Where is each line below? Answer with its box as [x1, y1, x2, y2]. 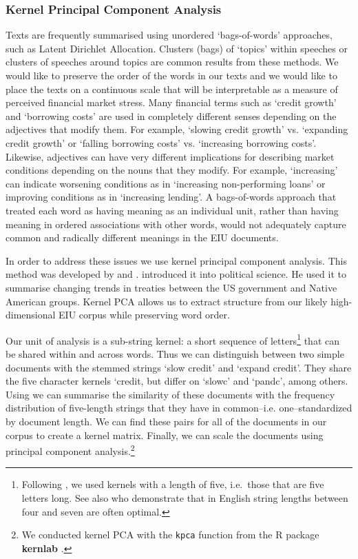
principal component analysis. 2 [6, 442, 135, 458]
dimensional [6, 307, 56, 322]
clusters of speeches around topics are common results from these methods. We [6, 54, 339, 69]
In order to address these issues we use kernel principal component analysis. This [6, 253, 347, 267]
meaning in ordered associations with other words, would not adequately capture [6, 216, 346, 231]
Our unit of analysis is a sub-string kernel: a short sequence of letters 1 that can [6, 331, 339, 347]
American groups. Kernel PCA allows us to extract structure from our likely [6, 294, 328, 308]
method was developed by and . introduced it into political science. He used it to [6, 267, 346, 281]
